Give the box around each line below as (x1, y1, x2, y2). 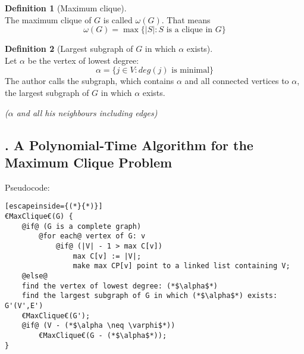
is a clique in (166, 26, 213, 35)
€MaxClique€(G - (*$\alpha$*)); (39, 331, 167, 340)
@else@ (21, 271, 48, 280)
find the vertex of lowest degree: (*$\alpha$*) (21, 281, 218, 290)
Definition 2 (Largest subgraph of (5, 42, 133, 55)
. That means (161, 13, 211, 26)
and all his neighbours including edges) (16, 106, 158, 119)
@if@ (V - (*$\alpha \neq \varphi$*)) (21, 321, 175, 330)
